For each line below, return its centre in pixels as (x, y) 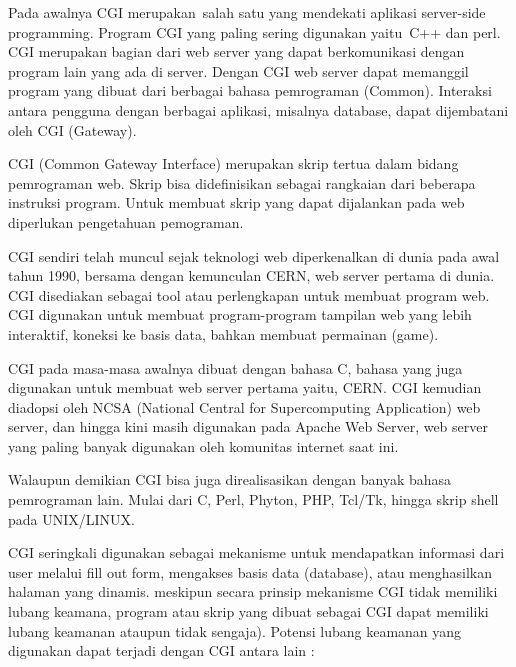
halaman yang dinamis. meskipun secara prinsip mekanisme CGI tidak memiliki (253, 591)
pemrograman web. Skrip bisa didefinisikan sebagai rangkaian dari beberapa (242, 182)
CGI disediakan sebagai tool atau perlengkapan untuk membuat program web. (249, 294)
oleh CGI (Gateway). (72, 129)
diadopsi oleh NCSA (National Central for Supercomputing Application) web (244, 406)
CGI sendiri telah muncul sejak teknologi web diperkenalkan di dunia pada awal (254, 255)
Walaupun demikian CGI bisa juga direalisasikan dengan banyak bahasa (230, 479)
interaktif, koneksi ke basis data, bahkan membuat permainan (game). (223, 333)
